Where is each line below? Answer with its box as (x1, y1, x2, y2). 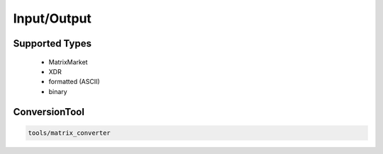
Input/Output (13, 11, 92, 26)
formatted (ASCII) (48, 78, 101, 86)
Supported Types (13, 37, 92, 49)
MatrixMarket (48, 57, 88, 66)
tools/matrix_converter (28, 129, 111, 137)
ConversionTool (13, 106, 85, 118)
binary (48, 87, 67, 95)
